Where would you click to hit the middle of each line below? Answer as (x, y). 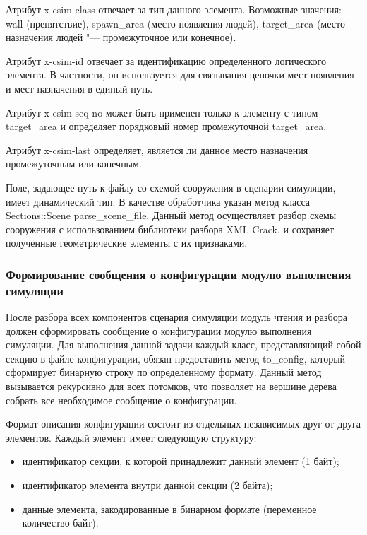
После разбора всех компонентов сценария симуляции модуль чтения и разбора (176, 317)
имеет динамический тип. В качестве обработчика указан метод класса (158, 201)
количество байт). (60, 523)
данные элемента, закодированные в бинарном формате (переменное (169, 508)
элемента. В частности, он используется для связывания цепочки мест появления (180, 75)
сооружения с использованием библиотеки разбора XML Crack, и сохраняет (170, 229)
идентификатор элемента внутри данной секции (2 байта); (148, 484)
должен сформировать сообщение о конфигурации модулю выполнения (159, 330)
